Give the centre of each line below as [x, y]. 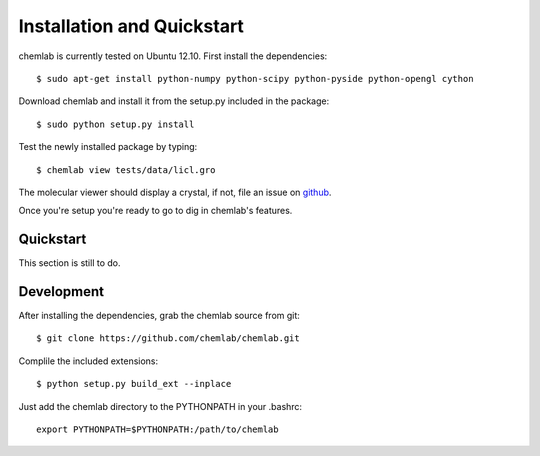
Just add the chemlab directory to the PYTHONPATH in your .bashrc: [160, 406]
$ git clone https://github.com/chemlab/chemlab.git [168, 338]
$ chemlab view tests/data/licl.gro [126, 169]
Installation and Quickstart [131, 26]
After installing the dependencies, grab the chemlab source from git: [159, 316]
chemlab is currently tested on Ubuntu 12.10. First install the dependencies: [173, 56]
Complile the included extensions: [88, 361]
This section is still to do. [69, 263]
